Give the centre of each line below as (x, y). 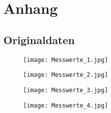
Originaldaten (39, 39)
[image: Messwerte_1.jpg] (66, 60)
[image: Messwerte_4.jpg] (66, 105)
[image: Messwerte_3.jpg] (66, 90)
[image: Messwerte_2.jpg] (66, 75)
